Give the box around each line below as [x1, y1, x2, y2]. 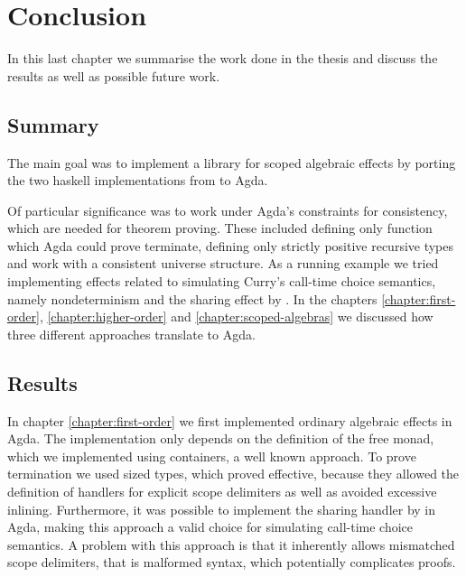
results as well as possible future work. [7, 66, 220, 85]
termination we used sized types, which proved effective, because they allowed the [7, 464, 460, 483]
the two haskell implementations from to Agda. [7, 171, 268, 190]
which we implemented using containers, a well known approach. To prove [7, 446, 416, 465]
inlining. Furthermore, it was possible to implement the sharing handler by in [7, 499, 436, 518]
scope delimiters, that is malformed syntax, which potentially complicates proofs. [7, 553, 456, 572]
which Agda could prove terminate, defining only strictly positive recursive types [7, 236, 454, 255]
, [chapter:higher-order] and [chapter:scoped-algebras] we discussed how [39, 307, 433, 326]
